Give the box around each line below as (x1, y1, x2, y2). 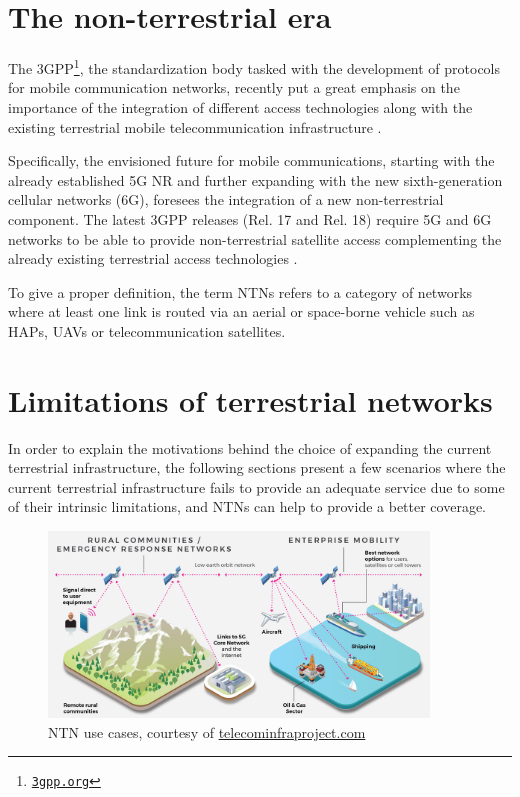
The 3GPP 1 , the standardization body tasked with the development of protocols (8, 55, 501, 78)
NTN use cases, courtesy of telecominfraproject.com (48, 721, 366, 742)
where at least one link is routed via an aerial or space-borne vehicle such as (8, 301, 475, 322)
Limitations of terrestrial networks (8, 379, 493, 420)
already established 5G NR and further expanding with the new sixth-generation (8, 169, 503, 190)
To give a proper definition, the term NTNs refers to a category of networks (8, 281, 473, 302)
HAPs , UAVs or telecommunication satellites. (8, 320, 286, 341)
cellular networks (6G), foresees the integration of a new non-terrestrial (8, 189, 444, 210)
